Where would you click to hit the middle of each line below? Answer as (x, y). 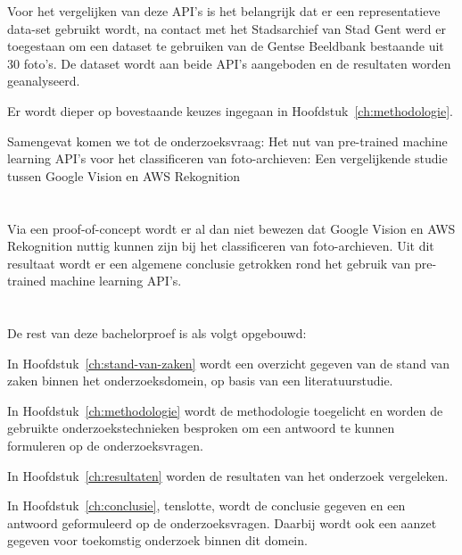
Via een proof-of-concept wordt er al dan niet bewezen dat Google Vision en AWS (231, 228)
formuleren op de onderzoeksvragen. (105, 446)
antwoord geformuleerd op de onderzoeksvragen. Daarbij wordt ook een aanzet (222, 522)
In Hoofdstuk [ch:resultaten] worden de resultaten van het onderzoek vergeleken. (228, 475)
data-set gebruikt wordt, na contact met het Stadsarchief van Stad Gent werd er (227, 28)
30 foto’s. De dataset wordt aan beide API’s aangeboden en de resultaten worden (229, 63)
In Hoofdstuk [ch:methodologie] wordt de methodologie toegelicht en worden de (225, 410)
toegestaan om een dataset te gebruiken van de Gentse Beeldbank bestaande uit (226, 46)
